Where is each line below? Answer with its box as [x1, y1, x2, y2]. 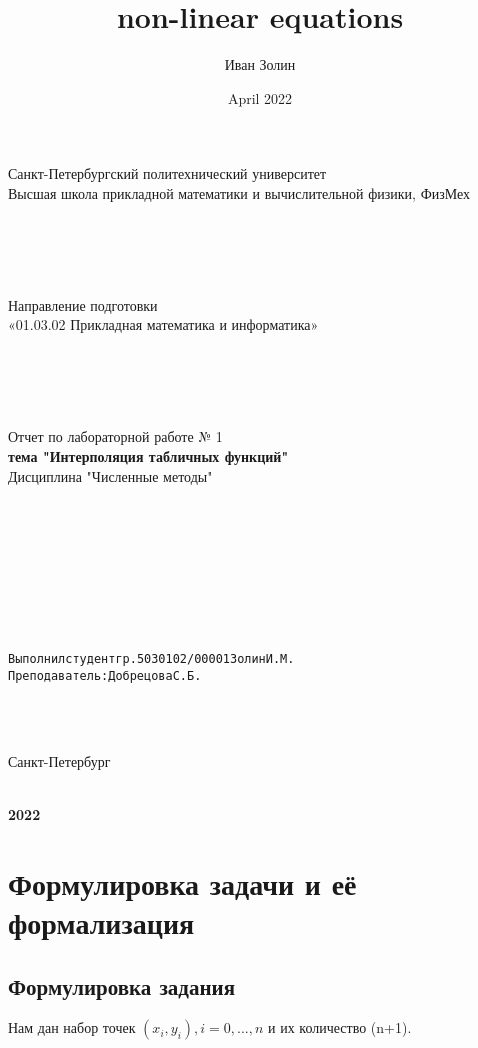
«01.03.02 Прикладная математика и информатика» [8, 314, 319, 335]
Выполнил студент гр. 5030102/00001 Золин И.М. [8, 652, 295, 667]
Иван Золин [224, 54, 296, 75]
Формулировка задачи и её [8, 862, 357, 903]
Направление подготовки [8, 294, 158, 315]
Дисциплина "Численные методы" [8, 465, 213, 486]
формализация [8, 902, 195, 943]
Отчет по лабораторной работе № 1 [8, 426, 223, 447]
